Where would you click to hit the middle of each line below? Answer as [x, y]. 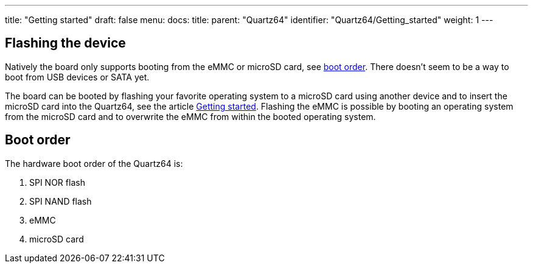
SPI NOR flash [57, 182]
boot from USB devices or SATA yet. [77, 77]
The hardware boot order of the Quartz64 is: [94, 163]
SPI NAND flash [61, 201]
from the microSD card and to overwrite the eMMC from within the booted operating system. [190, 116]
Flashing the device [65, 43]
